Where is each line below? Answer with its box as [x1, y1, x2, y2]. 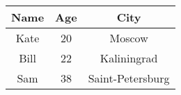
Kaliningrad [100, 50, 158, 66]
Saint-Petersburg [88, 70, 170, 86]
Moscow [109, 30, 148, 46]
